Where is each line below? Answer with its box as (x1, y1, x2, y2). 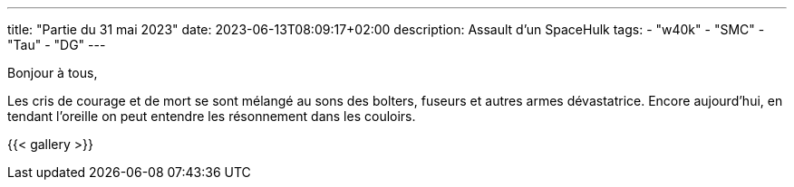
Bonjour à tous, (7, 65, 98, 80)
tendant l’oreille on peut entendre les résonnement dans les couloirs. (7, 108, 416, 124)
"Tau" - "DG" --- (7, 37, 106, 52)
